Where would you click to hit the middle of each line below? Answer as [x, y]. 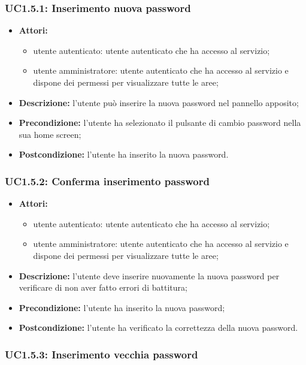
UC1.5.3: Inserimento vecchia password [102, 354]
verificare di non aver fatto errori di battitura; [103, 287]
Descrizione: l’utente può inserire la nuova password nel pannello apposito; [159, 102]
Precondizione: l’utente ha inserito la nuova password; [122, 307]
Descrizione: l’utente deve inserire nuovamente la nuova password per [149, 275]
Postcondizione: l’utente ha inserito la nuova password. [124, 154]
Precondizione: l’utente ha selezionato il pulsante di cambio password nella [160, 123]
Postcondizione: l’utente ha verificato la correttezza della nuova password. [158, 328]
